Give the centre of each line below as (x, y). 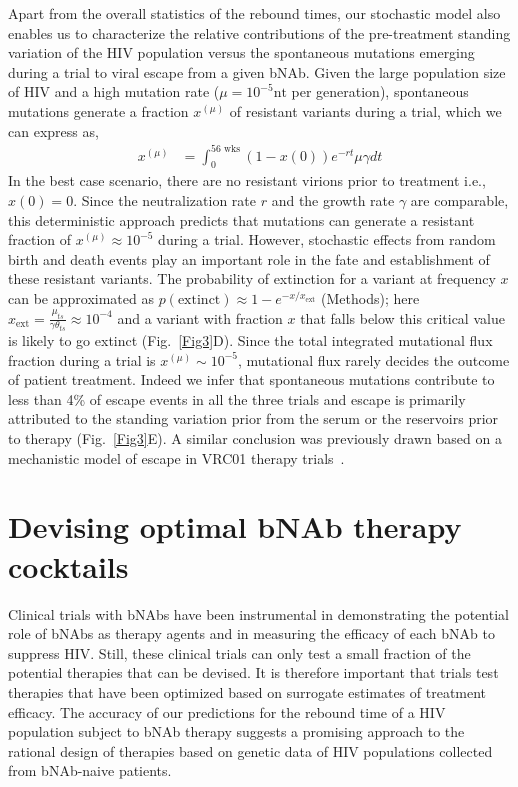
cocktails (68, 565)
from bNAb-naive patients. (90, 770)
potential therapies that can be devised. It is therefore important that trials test (253, 672)
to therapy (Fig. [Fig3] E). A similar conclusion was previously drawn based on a (255, 438)
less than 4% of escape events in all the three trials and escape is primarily (237, 398)
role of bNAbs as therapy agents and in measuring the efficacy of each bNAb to (251, 633)
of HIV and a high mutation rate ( (114, 91)
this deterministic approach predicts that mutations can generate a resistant (241, 219)
